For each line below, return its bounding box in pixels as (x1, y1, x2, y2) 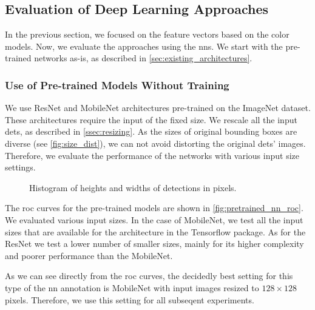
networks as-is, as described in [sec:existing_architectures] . (34, 52, 252, 64)
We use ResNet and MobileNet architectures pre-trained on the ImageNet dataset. (5, 101, 311, 114)
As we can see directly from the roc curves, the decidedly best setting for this (5, 269, 293, 282)
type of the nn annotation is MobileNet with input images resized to (5, 281, 259, 294)
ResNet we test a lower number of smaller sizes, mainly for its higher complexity (5, 237, 304, 250)
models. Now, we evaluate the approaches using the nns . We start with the (5, 39, 283, 52)
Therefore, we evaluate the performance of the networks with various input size (5, 149, 299, 161)
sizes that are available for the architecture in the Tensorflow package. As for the (5, 225, 306, 238)
